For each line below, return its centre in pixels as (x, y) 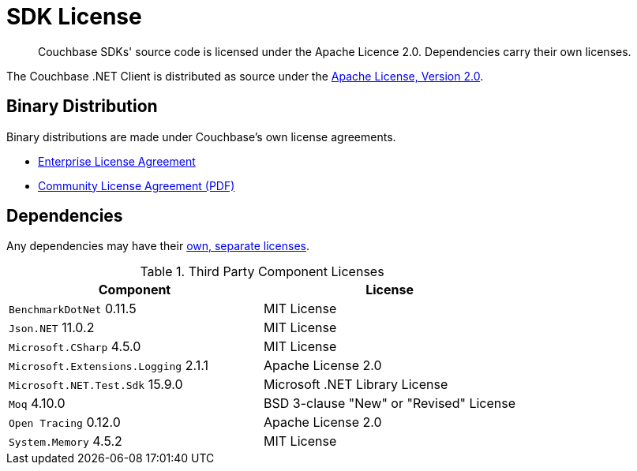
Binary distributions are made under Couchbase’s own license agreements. (201, 136)
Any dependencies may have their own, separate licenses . (158, 246)
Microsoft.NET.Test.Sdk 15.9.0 (96, 385)
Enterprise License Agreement (117, 161)
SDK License (74, 17)
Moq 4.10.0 (37, 404)
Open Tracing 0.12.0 (65, 422)
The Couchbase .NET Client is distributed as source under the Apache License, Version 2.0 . (245, 76)
